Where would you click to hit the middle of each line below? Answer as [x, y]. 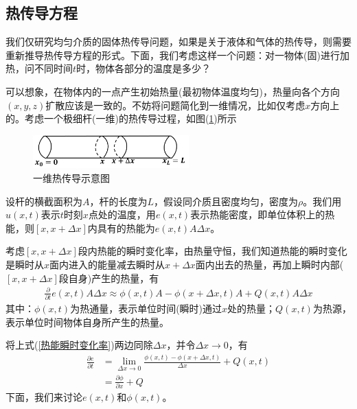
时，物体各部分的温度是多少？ [144, 68]
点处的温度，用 [122, 214]
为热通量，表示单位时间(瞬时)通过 [146, 308]
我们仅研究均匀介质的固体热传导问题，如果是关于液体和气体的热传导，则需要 [178, 42]
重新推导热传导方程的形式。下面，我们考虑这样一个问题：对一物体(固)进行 [173, 55]
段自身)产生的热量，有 [109, 278]
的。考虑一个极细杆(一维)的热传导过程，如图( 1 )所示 [121, 118]
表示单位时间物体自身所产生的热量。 [87, 322]
